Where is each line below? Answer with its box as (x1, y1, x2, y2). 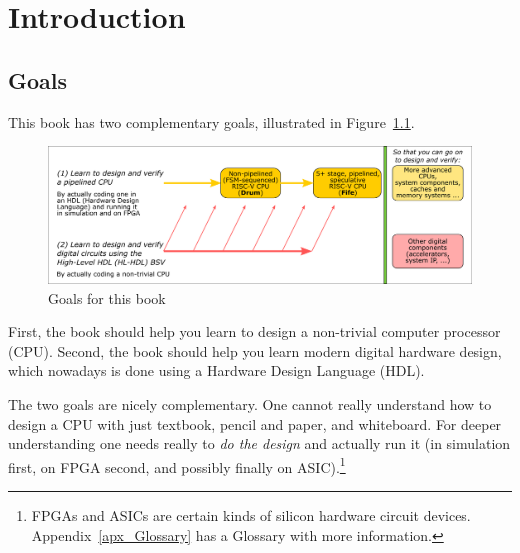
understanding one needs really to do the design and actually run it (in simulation (8, 433, 511, 454)
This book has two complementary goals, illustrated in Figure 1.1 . (8, 111, 415, 132)
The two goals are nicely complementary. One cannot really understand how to (8, 394, 492, 415)
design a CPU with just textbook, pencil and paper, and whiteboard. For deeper (8, 413, 502, 434)
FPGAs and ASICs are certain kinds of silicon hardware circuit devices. (31, 505, 471, 526)
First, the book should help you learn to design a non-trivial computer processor (8, 321, 501, 342)
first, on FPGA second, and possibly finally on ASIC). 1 (8, 453, 346, 477)
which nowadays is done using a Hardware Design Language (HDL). (8, 360, 425, 381)
